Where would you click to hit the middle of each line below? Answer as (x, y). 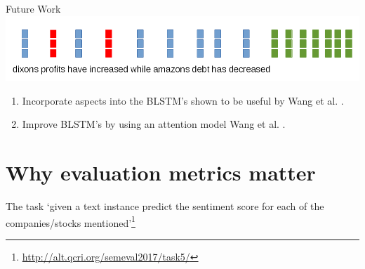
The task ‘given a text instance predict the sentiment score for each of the (165, 206)
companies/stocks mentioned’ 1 (71, 221)
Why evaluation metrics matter (161, 172)
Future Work (33, 8)
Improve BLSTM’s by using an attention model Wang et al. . (154, 124)
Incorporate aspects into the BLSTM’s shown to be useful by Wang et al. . (183, 100)
